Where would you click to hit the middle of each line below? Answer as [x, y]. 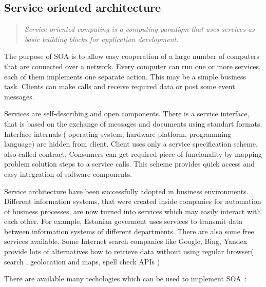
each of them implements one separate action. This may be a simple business [125, 76]
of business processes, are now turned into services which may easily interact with [133, 211]
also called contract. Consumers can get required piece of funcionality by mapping [133, 153]
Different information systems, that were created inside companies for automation [133, 201]
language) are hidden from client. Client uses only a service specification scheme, [131, 144]
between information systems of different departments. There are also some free [129, 231]
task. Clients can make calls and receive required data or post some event [120, 86]
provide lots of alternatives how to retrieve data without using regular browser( [129, 251]
